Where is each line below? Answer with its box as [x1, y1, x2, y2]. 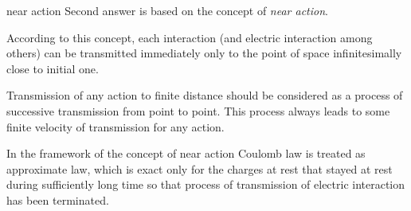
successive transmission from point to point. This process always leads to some [6, 102, 390, 119]
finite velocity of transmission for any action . [6, 118, 225, 135]
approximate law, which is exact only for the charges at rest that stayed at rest [6, 160, 393, 177]
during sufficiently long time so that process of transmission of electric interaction [6, 176, 405, 193]
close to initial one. [6, 60, 99, 76]
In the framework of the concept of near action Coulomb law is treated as [6, 145, 366, 162]
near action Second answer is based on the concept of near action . [6, 2, 328, 18]
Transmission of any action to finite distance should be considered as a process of [6, 87, 403, 104]
